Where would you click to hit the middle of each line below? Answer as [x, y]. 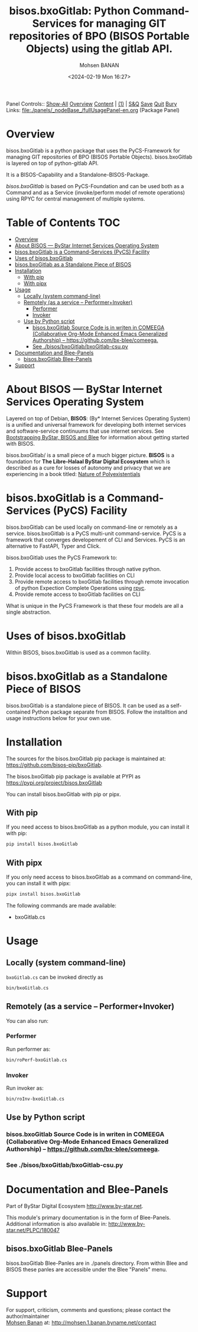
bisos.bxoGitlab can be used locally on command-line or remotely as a [92, 527]
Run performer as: [28, 1049]
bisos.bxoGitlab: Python [70, 11]
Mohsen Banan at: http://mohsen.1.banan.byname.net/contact [81, 1323]
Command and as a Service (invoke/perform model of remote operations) [95, 192]
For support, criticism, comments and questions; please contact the [89, 1309]
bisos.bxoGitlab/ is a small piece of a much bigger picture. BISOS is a [90, 455]
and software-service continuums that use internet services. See [85, 431]
